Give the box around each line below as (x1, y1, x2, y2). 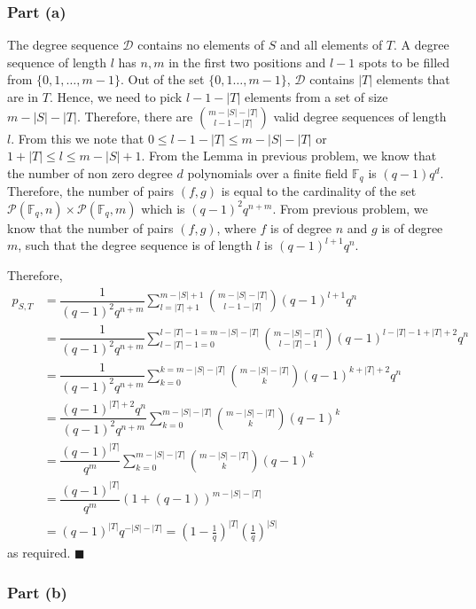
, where (216, 218, 256, 237)
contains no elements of (137, 35, 265, 54)
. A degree (394, 35, 449, 54)
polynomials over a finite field (187, 163, 348, 182)
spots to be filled (359, 52, 450, 71)
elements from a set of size (244, 88, 388, 105)
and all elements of (280, 35, 383, 54)
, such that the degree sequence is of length (18, 236, 253, 254)
